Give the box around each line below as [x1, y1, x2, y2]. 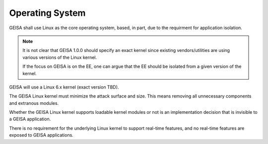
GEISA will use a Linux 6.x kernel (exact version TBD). [9, 84, 119, 90]
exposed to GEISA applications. [9, 132, 74, 138]
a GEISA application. [9, 116, 51, 122]
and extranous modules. [9, 100, 59, 106]
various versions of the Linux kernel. [22, 54, 97, 60]
